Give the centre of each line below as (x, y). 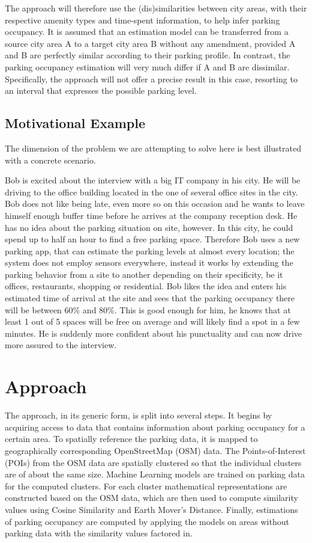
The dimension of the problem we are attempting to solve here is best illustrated (153, 148)
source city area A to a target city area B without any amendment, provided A (150, 43)
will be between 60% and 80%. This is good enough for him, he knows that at (148, 309)
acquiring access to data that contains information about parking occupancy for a (155, 427)
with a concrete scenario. (50, 160)
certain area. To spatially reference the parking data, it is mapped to (131, 439)
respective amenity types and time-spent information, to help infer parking (142, 20)
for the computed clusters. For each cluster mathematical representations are (146, 486)
